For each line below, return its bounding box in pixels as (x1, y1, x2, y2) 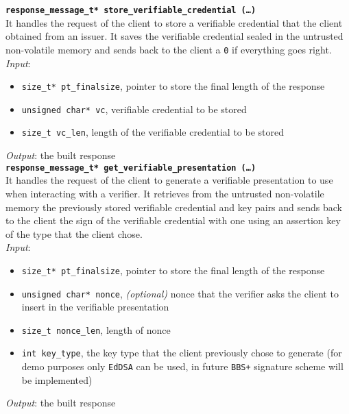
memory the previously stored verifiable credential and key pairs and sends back (5, 199, 343, 214)
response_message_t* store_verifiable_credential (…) (5, 5, 256, 15)
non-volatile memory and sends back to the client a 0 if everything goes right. (5, 42, 332, 56)
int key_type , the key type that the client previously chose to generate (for (21, 345, 342, 360)
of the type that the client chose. (5, 226, 143, 241)
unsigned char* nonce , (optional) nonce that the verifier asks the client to (21, 286, 339, 300)
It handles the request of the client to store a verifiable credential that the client (5, 15, 343, 29)
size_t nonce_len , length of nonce (21, 322, 171, 337)
